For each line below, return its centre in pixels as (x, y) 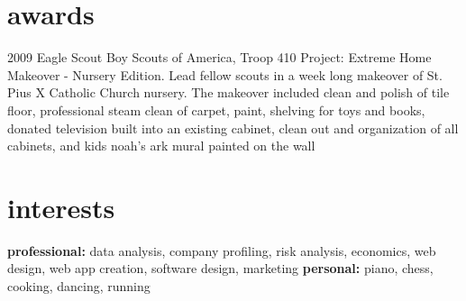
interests (61, 207)
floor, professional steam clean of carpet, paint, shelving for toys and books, (216, 109)
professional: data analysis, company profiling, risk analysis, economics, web (222, 250)
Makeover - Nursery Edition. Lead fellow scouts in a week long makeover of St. (225, 74)
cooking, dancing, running (79, 286)
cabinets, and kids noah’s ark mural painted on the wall (161, 146)
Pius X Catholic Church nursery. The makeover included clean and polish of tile (228, 92)
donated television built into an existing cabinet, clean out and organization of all (233, 128)
